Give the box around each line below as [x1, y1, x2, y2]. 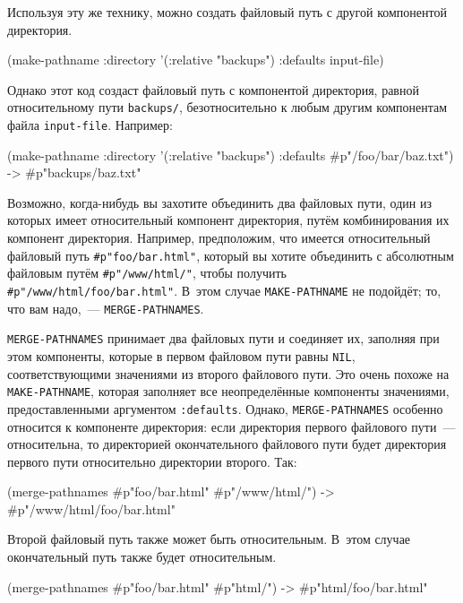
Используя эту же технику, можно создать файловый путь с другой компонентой [7, 3, 447, 21]
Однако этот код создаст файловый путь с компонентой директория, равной [7, 80, 419, 99]
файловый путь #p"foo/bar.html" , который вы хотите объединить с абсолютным [7, 246, 454, 264]
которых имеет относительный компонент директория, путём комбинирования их [7, 211, 450, 229]
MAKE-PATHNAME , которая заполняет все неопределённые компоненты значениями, [7, 382, 450, 401]
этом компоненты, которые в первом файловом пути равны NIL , [7, 346, 356, 365]
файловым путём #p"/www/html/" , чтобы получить [7, 263, 287, 282]
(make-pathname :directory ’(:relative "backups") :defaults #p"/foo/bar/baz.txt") [7, 145, 454, 164]
